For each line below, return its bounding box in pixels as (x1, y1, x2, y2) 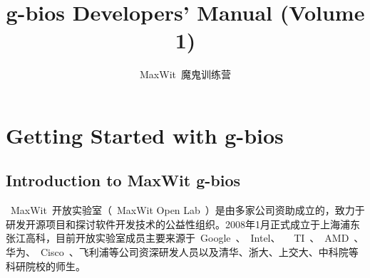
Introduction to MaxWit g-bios (6, 169, 241, 191)
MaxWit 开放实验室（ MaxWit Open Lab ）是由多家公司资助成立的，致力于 (10, 203, 365, 218)
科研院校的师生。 (6, 258, 86, 273)
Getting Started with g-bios (6, 120, 284, 149)
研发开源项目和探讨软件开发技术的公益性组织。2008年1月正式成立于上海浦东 (6, 216, 360, 231)
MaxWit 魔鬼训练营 (140, 67, 231, 82)
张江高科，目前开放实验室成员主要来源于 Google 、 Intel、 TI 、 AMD (6, 230, 349, 245)
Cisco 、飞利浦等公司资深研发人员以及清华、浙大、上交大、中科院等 (40, 245, 359, 260)
